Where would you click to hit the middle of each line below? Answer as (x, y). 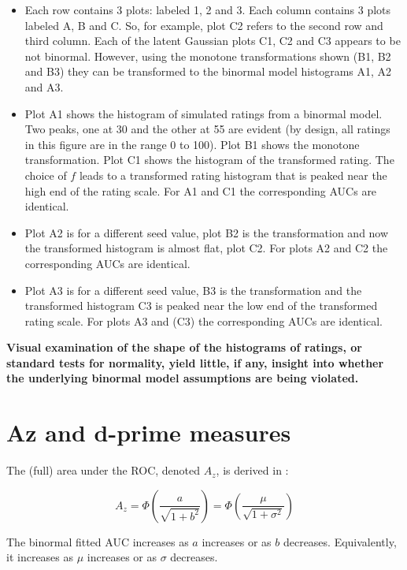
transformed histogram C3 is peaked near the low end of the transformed (201, 305)
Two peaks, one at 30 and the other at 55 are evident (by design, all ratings (207, 129)
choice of (46, 175)
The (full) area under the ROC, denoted (104, 470)
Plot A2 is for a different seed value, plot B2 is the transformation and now (207, 232)
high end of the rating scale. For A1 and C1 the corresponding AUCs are (201, 190)
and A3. (44, 86)
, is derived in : (252, 470)
